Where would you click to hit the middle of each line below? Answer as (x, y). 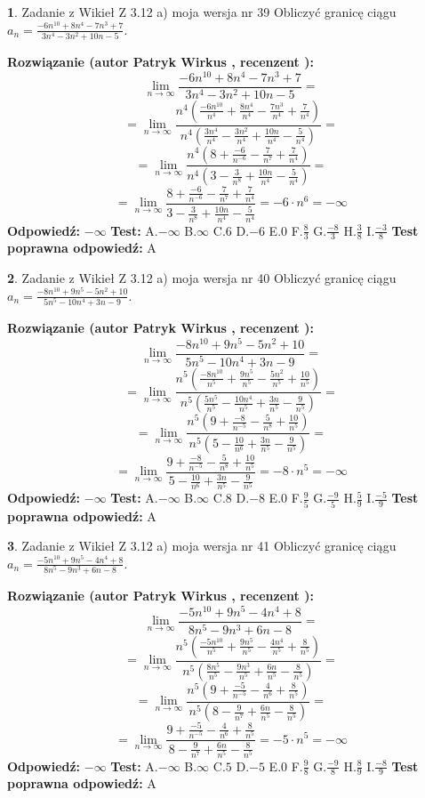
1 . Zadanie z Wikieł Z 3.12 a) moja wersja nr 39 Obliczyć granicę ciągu (202, 12)
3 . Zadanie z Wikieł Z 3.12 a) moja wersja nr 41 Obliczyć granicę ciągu (202, 546)
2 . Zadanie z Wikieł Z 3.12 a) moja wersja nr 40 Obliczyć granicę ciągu (202, 278)
